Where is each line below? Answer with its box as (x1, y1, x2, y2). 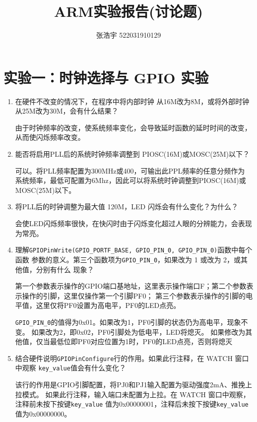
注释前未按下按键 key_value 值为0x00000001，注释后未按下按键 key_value (15, 399, 249, 409)
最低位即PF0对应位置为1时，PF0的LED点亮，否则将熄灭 (50, 336, 233, 347)
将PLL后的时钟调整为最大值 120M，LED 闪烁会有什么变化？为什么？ (15, 201, 238, 212)
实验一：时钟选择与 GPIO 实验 (3, 67, 209, 87)
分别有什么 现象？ (36, 264, 94, 274)
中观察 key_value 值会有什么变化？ (15, 362, 126, 373)
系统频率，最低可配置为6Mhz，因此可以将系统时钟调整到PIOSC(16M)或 (15, 175, 246, 185)
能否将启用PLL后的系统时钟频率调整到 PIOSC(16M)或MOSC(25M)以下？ (15, 149, 250, 159)
